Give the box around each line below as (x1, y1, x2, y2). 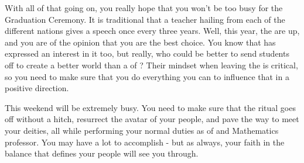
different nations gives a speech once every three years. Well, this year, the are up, (5, 25, 300, 37)
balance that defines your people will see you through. (5, 147, 199, 159)
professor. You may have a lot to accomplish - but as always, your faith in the (5, 136, 285, 148)
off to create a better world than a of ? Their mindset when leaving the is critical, (5, 58, 298, 71)
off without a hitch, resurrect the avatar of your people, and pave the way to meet (5, 113, 299, 125)
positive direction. (5, 82, 69, 94)
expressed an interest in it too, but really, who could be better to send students (5, 47, 289, 60)
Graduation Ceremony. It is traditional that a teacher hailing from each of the (5, 13, 285, 25)
